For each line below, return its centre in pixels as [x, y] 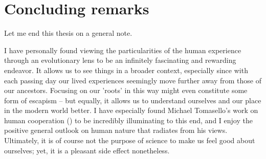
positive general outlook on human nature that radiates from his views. [116, 130]
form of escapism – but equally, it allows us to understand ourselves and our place [133, 100]
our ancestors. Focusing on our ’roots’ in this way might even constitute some [126, 90]
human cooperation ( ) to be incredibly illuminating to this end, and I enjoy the [128, 120]
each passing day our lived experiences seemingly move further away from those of [133, 80]
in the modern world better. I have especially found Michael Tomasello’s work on [131, 110]
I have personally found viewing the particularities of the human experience [123, 50]
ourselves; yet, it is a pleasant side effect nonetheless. [87, 150]
